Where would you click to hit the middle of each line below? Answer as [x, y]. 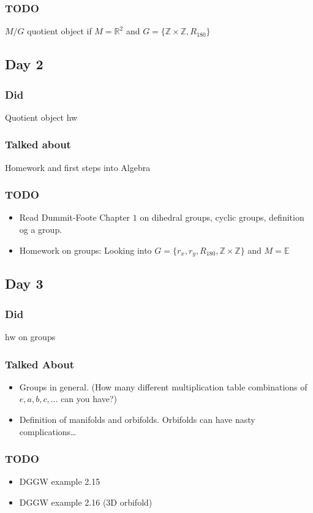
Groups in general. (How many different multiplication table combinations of [163, 386]
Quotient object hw [41, 117]
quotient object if [59, 31]
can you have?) [89, 399]
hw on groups [30, 337]
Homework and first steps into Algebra [78, 167]
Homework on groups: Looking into [85, 250]
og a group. [41, 230]
